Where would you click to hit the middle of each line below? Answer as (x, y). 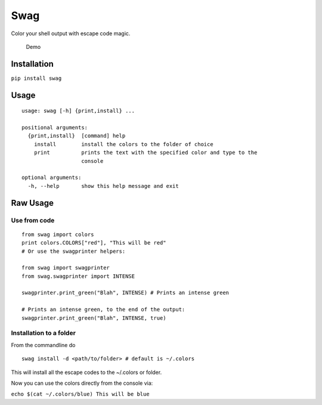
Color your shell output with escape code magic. (71, 33)
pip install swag (36, 78)
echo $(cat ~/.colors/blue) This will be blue (80, 394)
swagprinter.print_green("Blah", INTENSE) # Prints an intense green (126, 293)
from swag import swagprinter (66, 268)
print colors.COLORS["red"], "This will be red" (94, 243)
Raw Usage (32, 203)
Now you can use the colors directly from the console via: (82, 383)
